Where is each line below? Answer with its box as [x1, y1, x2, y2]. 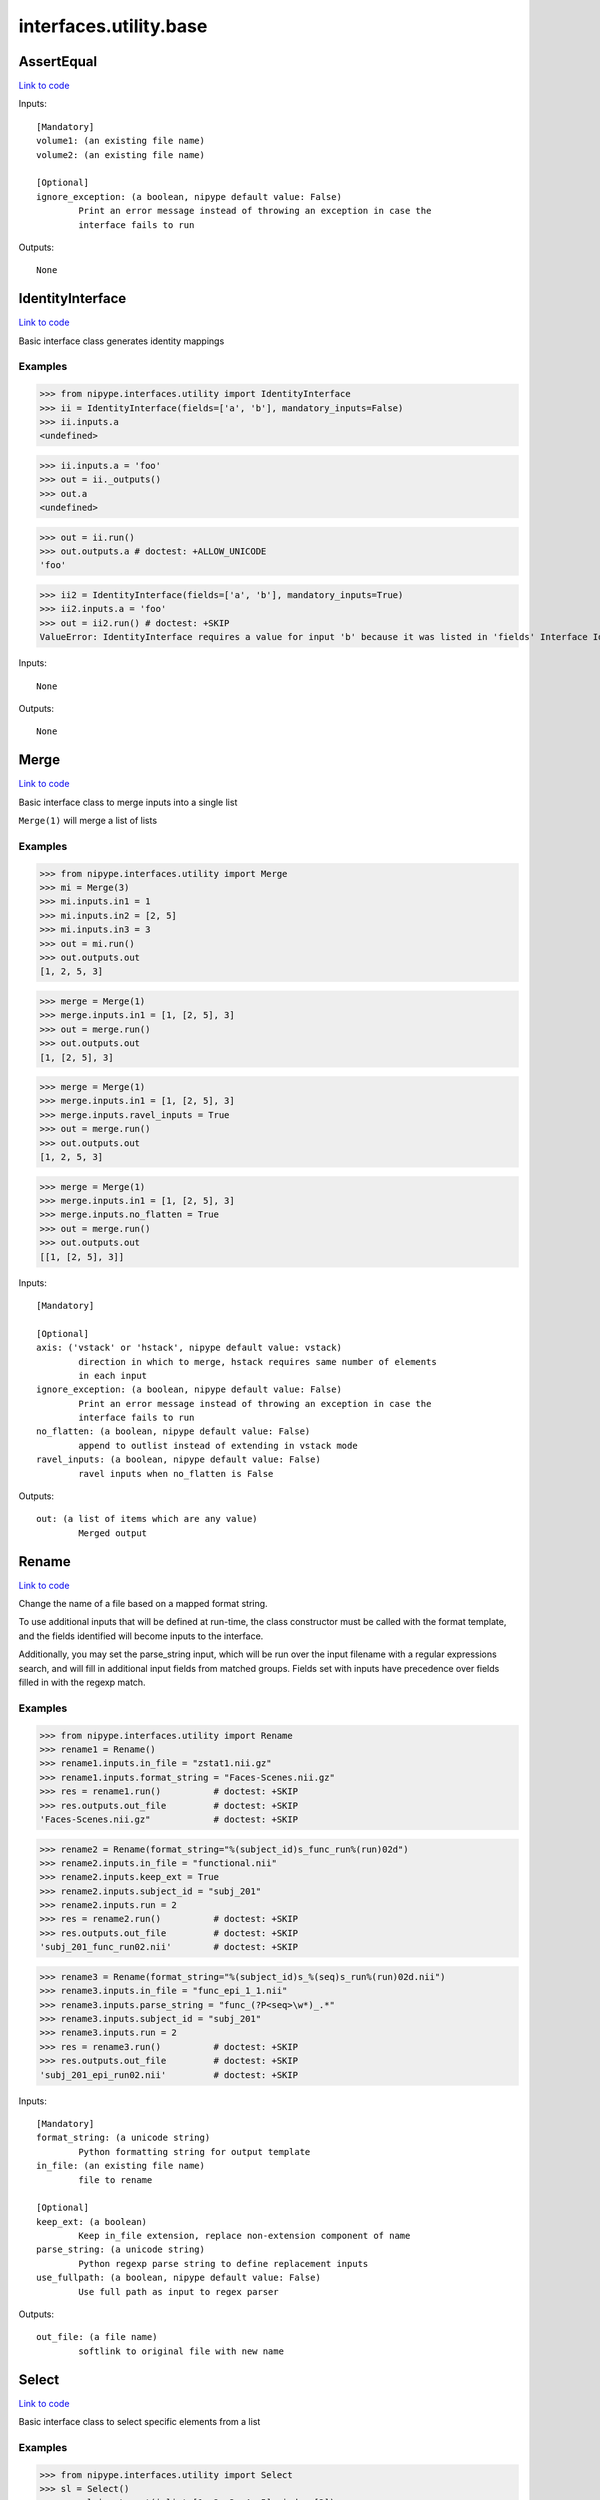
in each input [78, 1370, 148, 1381]
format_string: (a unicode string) [36, 2132, 211, 2144]
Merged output [78, 1527, 148, 1539]
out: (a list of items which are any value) [36, 1513, 259, 1525]
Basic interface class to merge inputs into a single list [18, 796, 238, 808]
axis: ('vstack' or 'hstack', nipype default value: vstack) [36, 1342, 342, 1354]
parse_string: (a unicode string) [36, 2244, 205, 2255]
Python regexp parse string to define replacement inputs [78, 2258, 369, 2269]
